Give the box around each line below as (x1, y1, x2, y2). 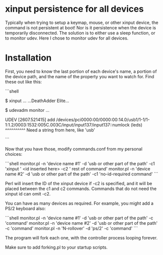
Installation (5, 52, 52, 64)
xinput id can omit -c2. (5, 191, 51, 196)
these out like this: (5, 79, 42, 85)
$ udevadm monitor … (5, 107, 50, 113)
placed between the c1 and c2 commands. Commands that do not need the (5, 186, 157, 191)
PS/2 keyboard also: (5, 205, 46, 211)
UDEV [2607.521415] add (5, 116, 55, 123)
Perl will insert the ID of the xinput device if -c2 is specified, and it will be (5, 180, 153, 186)
